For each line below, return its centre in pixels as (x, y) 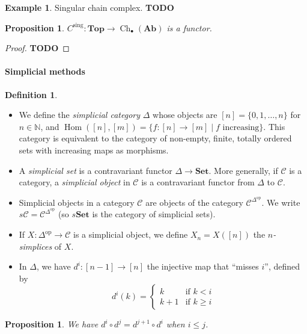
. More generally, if (243, 170)
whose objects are (185, 115)
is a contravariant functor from (198, 182)
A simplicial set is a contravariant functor (96, 170)
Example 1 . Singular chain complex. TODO (90, 7)
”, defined (282, 266)
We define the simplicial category (80, 115)
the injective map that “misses (203, 266)
